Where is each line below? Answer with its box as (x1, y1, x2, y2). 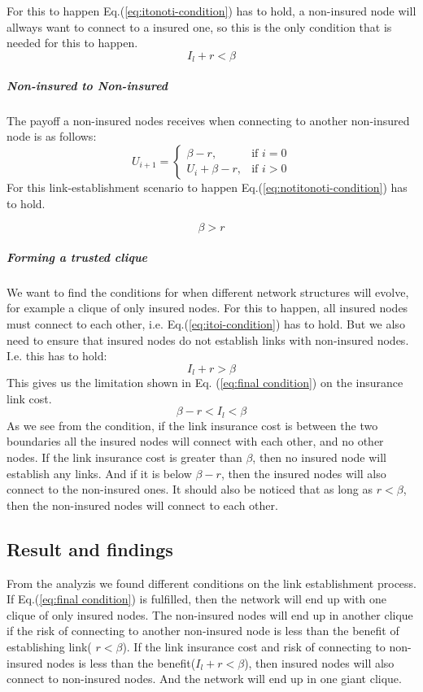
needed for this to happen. (7, 34, 138, 51)
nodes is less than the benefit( (46, 654, 196, 671)
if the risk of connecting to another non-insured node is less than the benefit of (7, 622, 399, 639)
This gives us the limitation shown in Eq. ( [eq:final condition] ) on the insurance (7, 374, 403, 391)
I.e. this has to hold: (7, 347, 107, 364)
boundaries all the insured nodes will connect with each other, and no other (7, 433, 384, 450)
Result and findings (7, 536, 173, 561)
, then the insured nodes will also (220, 464, 386, 481)
